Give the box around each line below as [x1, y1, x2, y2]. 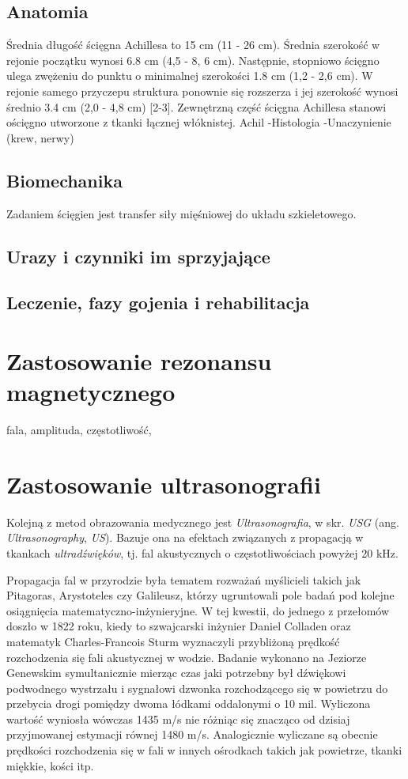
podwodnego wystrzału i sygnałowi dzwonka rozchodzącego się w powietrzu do [6, 679, 388, 696]
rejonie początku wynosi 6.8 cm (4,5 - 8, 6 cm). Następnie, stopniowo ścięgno [6, 51, 380, 68]
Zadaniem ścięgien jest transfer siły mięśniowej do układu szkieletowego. [6, 205, 357, 221]
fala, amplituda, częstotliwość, [6, 422, 152, 438]
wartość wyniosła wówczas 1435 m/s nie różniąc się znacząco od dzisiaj [6, 710, 350, 727]
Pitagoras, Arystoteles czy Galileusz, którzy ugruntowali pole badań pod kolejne [6, 587, 395, 603]
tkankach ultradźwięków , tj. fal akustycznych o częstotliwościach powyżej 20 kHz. [6, 544, 399, 561]
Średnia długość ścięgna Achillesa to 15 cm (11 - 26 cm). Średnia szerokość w [6, 36, 380, 53]
